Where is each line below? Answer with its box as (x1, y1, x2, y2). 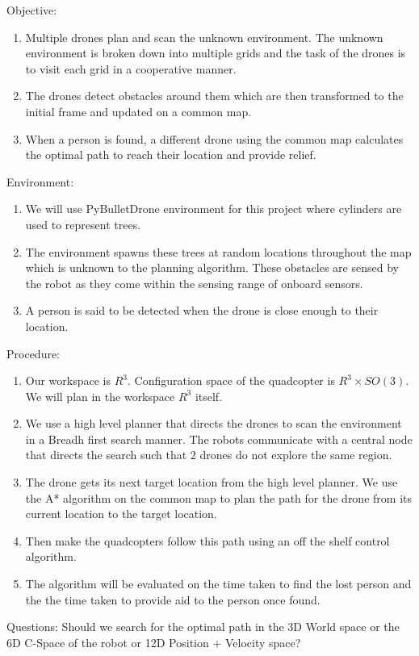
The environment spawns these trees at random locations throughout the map (25, 243, 412, 260)
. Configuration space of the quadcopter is (128, 372, 335, 389)
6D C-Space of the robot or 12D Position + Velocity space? (6, 633, 301, 650)
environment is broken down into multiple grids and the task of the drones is (25, 44, 406, 61)
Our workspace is (25, 372, 111, 389)
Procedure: (6, 345, 61, 361)
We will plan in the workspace (25, 387, 175, 404)
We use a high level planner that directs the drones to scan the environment (25, 415, 402, 432)
